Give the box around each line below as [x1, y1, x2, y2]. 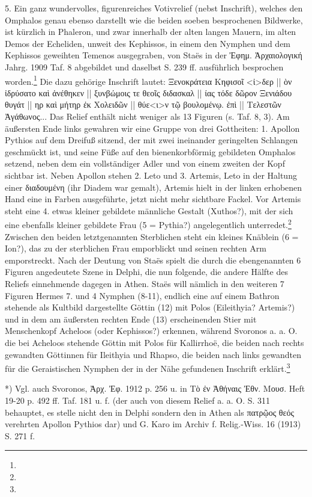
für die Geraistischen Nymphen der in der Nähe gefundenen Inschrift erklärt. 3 [5, 360, 290, 374]
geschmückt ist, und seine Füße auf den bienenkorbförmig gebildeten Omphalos [5, 145, 296, 158]
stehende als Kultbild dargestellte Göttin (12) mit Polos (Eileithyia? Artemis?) [5, 301, 295, 313]
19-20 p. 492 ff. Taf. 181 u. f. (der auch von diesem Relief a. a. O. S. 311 [5, 394, 271, 406]
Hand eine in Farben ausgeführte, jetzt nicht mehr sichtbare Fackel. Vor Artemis [5, 193, 301, 205]
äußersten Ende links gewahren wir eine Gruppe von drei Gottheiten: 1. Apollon [5, 122, 300, 134]
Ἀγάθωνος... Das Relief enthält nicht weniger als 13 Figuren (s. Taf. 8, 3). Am [5, 110, 290, 122]
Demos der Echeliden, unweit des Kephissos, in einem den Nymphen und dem [5, 37, 291, 49]
